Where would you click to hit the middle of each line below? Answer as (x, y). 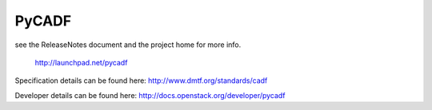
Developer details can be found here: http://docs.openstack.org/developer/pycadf (150, 95)
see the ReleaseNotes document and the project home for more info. (128, 45)
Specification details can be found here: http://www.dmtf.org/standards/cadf (141, 81)
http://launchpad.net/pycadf (81, 62)
